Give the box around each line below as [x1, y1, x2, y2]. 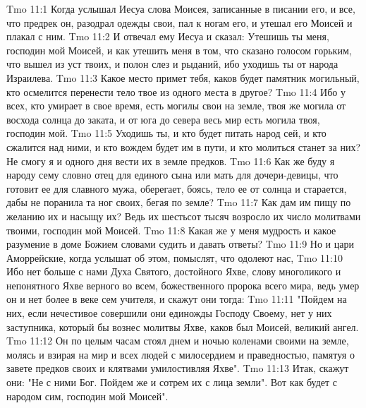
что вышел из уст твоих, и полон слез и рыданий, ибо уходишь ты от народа [6, 56, 338, 71]
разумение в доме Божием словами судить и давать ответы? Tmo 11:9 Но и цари [6, 236, 354, 251]
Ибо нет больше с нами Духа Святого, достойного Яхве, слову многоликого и [6, 264, 341, 279]
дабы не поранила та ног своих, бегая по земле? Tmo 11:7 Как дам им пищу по [6, 195, 351, 210]
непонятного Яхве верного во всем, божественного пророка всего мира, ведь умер [6, 277, 360, 292]
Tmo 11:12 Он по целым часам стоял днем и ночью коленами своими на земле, [6, 333, 349, 348]
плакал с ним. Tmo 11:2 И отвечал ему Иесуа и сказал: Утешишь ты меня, [6, 29, 329, 44]
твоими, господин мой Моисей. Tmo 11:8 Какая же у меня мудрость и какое [6, 222, 336, 237]
